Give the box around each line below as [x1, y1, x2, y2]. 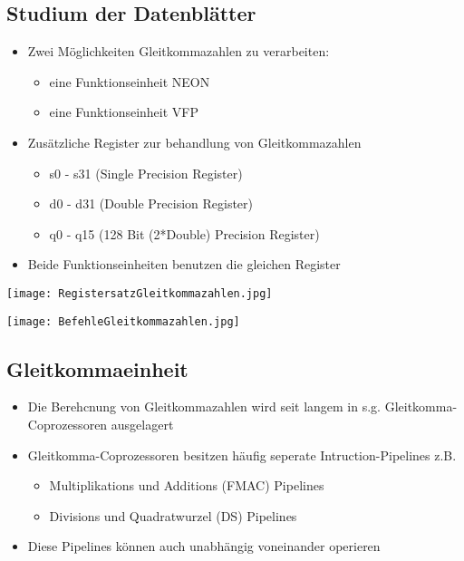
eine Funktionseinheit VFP [49, 102, 199, 121]
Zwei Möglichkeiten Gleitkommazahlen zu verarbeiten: [27, 42, 330, 61]
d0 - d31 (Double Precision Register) [49, 194, 254, 213]
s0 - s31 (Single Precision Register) [49, 163, 243, 182]
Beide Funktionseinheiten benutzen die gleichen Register [27, 255, 341, 274]
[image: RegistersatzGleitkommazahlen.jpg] [6, 286, 273, 300]
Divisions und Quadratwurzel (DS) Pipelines [49, 506, 297, 525]
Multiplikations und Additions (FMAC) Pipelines [49, 476, 324, 495]
